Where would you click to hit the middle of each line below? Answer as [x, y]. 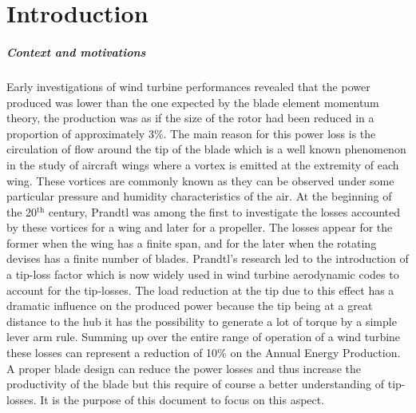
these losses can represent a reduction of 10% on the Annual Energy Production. [204, 353]
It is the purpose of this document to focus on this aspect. [182, 399]
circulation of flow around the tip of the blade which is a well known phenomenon [206, 149]
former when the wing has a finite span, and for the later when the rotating [192, 242]
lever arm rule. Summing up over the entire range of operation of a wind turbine [204, 337]
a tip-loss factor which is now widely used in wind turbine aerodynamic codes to [203, 274]
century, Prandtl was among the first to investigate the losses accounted [224, 211]
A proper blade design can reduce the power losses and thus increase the [184, 368]
